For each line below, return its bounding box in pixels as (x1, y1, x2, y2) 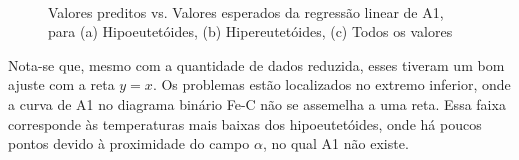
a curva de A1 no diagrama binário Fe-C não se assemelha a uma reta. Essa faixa (8, 93, 506, 114)
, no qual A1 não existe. (262, 133, 409, 154)
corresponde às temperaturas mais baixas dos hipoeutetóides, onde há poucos (8, 113, 482, 134)
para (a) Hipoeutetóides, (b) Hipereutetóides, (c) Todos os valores (48, 21, 453, 42)
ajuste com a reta (8, 74, 115, 95)
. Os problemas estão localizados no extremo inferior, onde (152, 74, 511, 95)
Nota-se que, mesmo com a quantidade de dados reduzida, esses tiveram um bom (8, 54, 505, 75)
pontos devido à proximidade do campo (8, 133, 250, 154)
